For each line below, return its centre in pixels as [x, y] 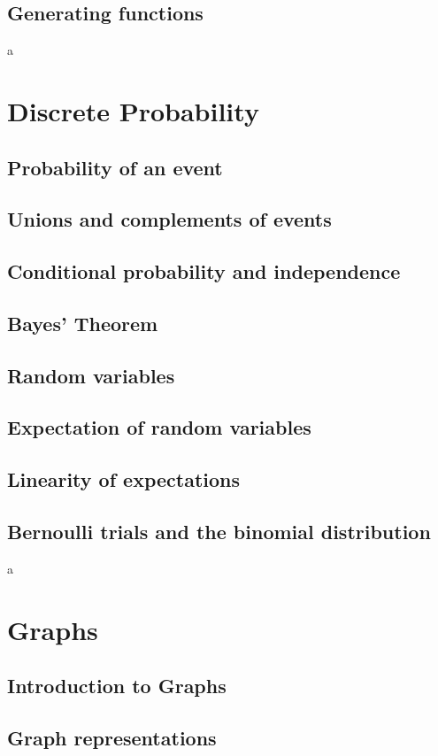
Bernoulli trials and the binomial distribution [219, 532]
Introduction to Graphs [117, 686]
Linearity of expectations [124, 479]
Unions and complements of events [169, 219]
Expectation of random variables [159, 427]
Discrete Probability [133, 110]
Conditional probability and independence [204, 271]
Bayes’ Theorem [83, 323]
